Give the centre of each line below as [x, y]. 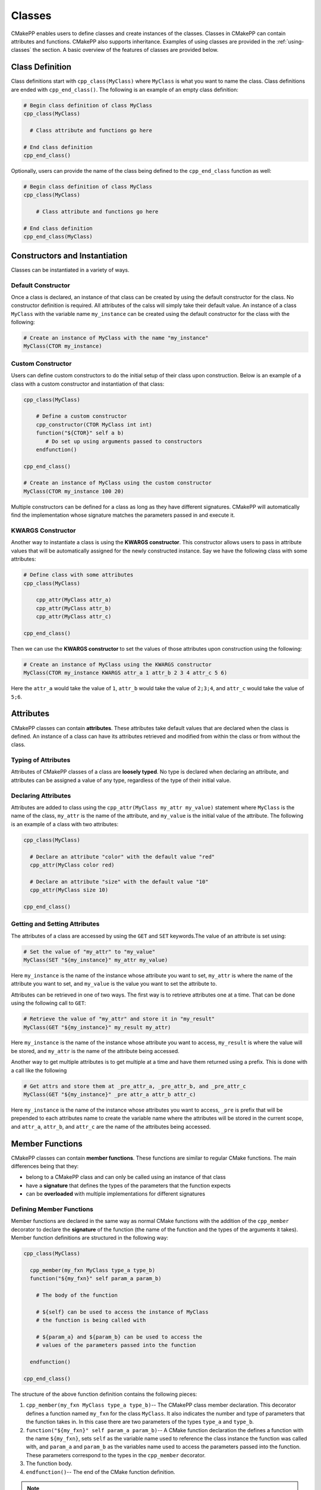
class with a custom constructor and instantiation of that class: [88, 384]
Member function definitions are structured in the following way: [90, 1238]
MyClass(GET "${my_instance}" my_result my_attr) [97, 1027]
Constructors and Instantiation [69, 255]
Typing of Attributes [41, 760]
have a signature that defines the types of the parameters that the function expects [128, 1185]
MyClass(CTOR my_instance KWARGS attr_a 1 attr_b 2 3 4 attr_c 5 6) [125, 673]
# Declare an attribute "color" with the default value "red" [122, 856]
